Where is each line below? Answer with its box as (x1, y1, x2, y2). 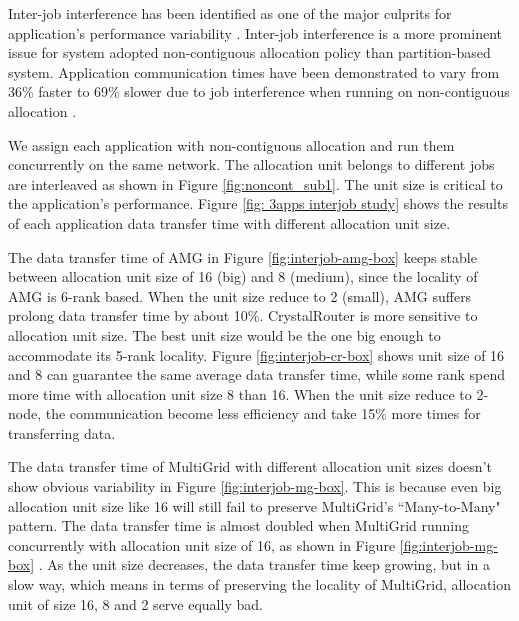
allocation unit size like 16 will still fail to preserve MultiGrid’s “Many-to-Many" (8, 495, 501, 516)
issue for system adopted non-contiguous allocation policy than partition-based (8, 42, 491, 63)
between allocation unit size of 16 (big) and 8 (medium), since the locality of (8, 266, 478, 287)
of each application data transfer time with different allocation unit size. (8, 212, 451, 233)
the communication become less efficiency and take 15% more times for (45, 403, 481, 424)
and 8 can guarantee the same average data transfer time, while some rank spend (8, 364, 506, 385)
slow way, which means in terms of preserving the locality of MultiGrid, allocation (8, 574, 512, 595)
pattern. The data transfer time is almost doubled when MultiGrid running (8, 515, 470, 536)
